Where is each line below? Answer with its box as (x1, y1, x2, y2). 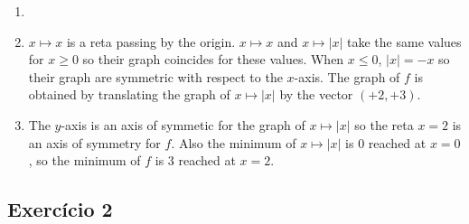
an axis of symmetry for (28, 133, 161, 152)
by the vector (279, 85, 353, 104)
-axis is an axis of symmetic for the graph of (61, 115, 305, 134)
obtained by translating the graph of (28, 85, 230, 104)
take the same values (347, 32, 462, 51)
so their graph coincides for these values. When (82, 50, 344, 69)
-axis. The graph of (294, 67, 400, 86)
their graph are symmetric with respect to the (28, 67, 283, 86)
